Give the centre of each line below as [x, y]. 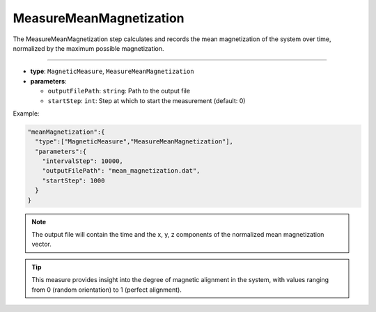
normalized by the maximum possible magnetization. [88, 48]
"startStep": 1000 [73, 180]
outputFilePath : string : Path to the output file [119, 91]
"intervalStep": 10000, [83, 161]
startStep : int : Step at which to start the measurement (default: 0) [147, 100]
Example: [26, 113]
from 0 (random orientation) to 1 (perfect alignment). [107, 290]
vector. [42, 244]
